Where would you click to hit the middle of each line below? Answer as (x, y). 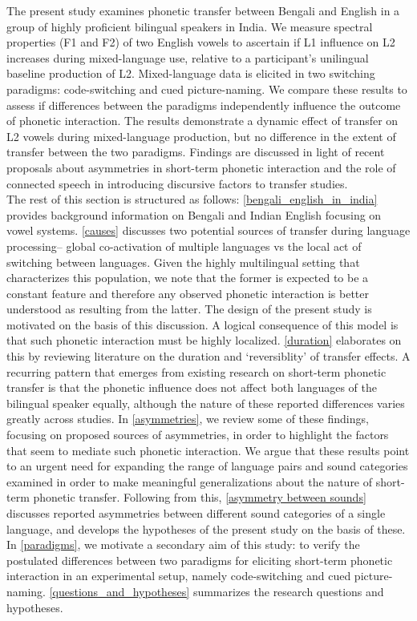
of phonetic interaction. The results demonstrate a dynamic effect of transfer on (202, 121)
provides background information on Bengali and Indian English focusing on (194, 214)
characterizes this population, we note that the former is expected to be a (188, 278)
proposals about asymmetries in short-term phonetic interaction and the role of (201, 167)
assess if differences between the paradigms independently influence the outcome (204, 105)
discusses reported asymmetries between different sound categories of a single (196, 513)
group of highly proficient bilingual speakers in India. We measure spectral (190, 26)
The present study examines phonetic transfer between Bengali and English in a (203, 10)
